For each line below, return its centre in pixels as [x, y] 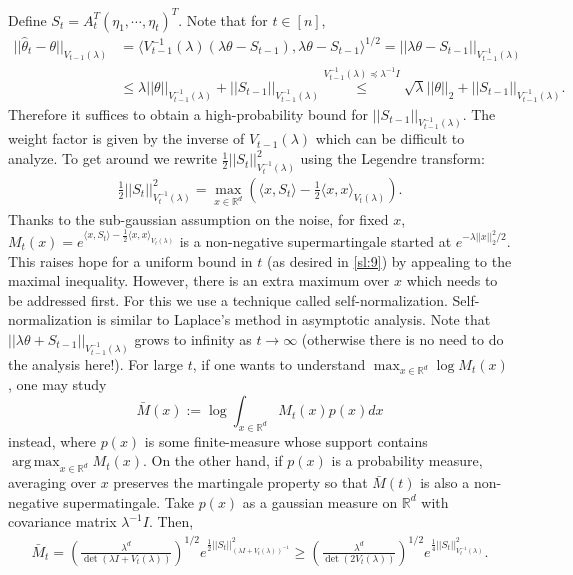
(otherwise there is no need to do [402, 338]
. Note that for [223, 19]
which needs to [452, 280]
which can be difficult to [390, 138]
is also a [445, 482]
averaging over [52, 482]
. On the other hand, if [212, 460]
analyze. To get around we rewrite [112, 158]
